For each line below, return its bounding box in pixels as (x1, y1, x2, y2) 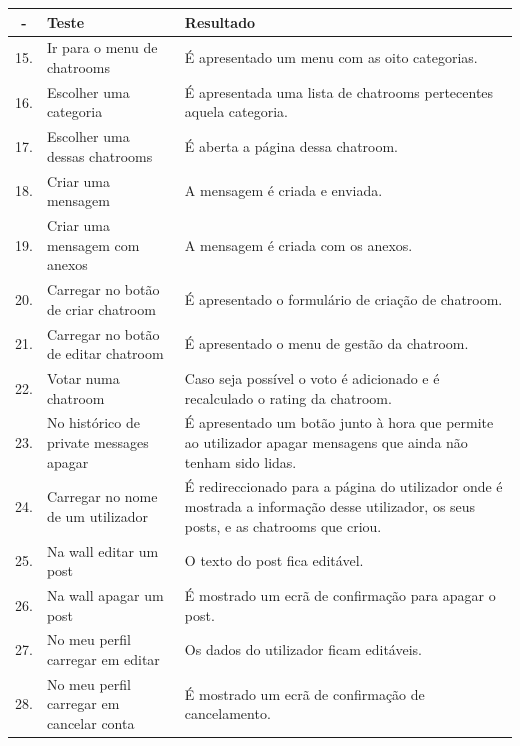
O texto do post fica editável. (184, 550, 364, 571)
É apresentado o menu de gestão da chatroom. (184, 333, 469, 354)
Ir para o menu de (46, 37, 158, 58)
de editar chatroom (46, 343, 164, 364)
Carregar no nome (46, 486, 158, 507)
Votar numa (46, 368, 120, 388)
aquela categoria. (184, 101, 288, 122)
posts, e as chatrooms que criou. (184, 515, 382, 536)
